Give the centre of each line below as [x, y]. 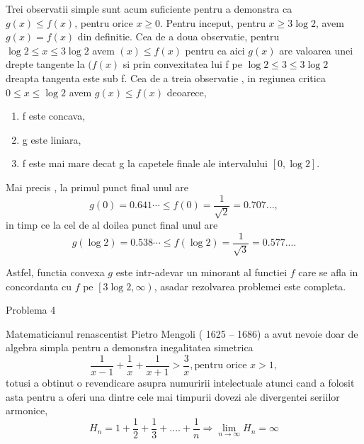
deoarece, [187, 92]
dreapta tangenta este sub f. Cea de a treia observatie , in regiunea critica [166, 78]
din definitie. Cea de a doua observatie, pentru [178, 36]
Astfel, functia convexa [55, 272]
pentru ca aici [215, 50]
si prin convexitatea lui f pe [182, 64]
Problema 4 [31, 310]
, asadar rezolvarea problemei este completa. [250, 286]
